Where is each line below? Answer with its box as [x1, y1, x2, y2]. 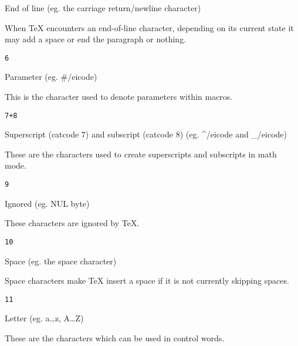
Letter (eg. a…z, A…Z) [5, 312, 84, 324]
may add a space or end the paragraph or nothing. [5, 33, 187, 45]
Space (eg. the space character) [5, 254, 117, 267]
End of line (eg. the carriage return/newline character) [5, 2, 201, 14]
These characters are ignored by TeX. [5, 217, 140, 229]
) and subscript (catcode [85, 128, 173, 140]
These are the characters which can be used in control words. [5, 332, 225, 344]
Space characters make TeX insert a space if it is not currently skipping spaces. [5, 274, 289, 287]
